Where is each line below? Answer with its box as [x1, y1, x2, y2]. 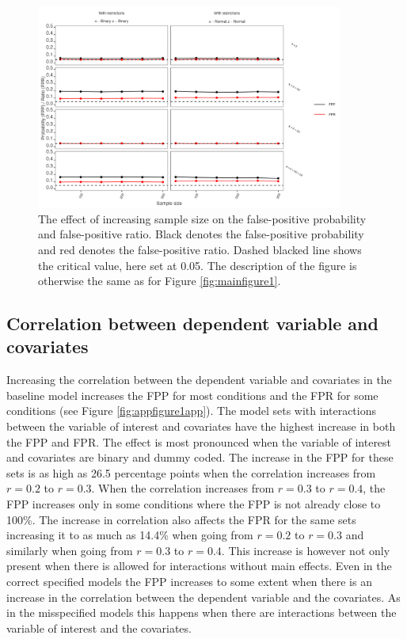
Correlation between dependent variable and [6, 311, 378, 336]
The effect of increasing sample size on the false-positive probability [38, 210, 367, 226]
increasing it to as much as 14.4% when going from [6, 527, 253, 543]
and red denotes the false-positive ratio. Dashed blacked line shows [38, 241, 362, 257]
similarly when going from [6, 542, 133, 558]
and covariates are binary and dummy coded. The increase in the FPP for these [6, 449, 394, 466]
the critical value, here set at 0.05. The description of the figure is [38, 257, 357, 273]
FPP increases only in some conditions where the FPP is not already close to [6, 496, 381, 512]
